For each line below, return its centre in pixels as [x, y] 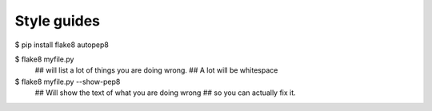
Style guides [57, 21]
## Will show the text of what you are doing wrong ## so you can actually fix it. [165, 93]
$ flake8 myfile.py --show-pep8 [68, 81]
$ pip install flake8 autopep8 [62, 45]
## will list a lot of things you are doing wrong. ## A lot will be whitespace [156, 70]
